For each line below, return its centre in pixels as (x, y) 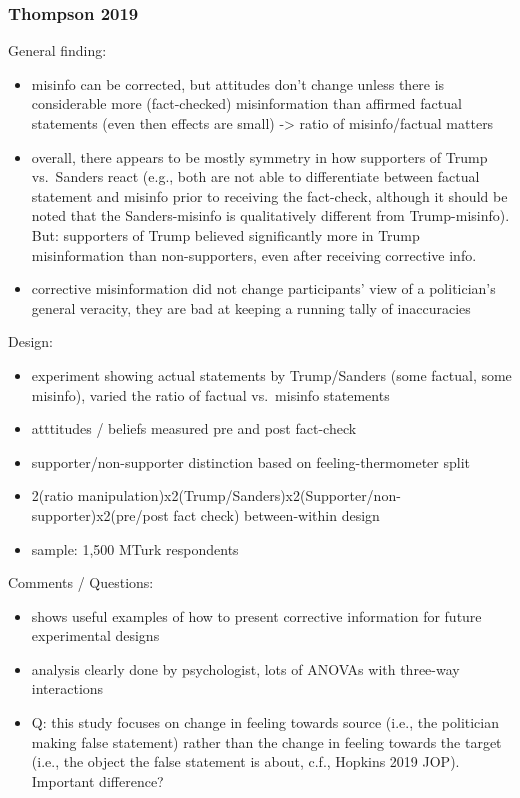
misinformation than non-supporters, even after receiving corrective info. (254, 254)
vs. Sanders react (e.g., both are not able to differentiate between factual (255, 176)
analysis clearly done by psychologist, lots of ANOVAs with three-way (245, 668)
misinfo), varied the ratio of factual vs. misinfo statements (210, 394)
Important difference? (97, 780)
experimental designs (95, 635)
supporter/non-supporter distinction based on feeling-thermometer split (250, 461)
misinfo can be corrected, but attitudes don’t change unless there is (238, 83)
